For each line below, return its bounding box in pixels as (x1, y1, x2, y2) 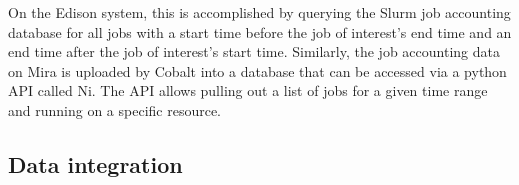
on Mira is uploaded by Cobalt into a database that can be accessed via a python (8, 60, 507, 81)
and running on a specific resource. (8, 99, 222, 120)
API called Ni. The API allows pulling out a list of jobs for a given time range (8, 80, 488, 101)
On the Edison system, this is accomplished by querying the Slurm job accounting (8, 2, 511, 22)
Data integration (8, 148, 183, 179)
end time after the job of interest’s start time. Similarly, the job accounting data (8, 41, 500, 62)
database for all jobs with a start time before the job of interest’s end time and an (8, 21, 512, 42)
